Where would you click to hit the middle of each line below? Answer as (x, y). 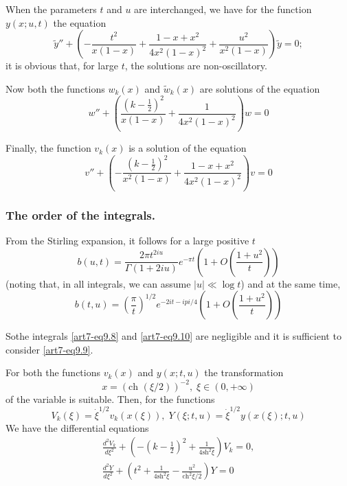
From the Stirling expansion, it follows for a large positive (127, 241)
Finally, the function (48, 148)
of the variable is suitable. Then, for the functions (110, 398)
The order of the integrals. (81, 215)
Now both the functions (55, 88)
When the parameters (51, 9)
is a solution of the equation (188, 148)
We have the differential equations (77, 427)
